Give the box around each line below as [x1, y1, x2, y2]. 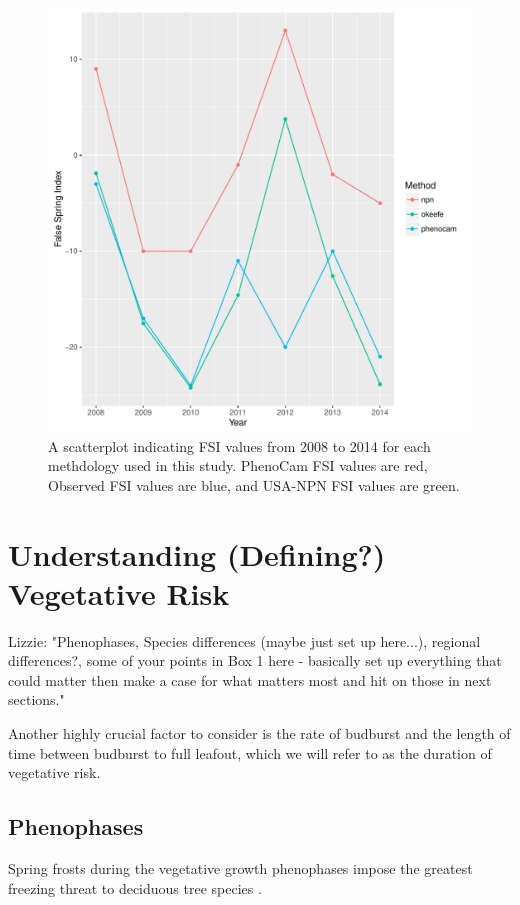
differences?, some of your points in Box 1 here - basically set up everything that [8, 650, 502, 671]
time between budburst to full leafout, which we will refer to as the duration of [8, 742, 492, 763]
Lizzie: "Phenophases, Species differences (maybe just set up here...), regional [8, 630, 481, 651]
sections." [8, 689, 65, 710]
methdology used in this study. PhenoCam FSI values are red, [48, 455, 428, 476]
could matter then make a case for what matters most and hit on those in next [8, 669, 492, 690]
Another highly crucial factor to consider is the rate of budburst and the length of [8, 723, 511, 744]
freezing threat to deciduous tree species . [8, 877, 262, 898]
